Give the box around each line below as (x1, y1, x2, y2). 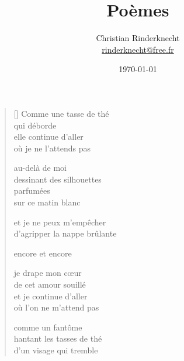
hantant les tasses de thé (13, 332, 102, 345)
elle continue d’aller (13, 130, 84, 143)
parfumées (13, 184, 50, 197)
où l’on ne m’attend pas (13, 301, 99, 313)
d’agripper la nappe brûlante (13, 227, 117, 239)
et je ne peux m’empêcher (13, 215, 106, 228)
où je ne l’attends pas (13, 141, 91, 154)
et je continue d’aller (13, 289, 88, 302)
